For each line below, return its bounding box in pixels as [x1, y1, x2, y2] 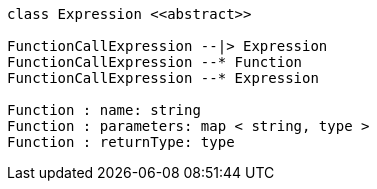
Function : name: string [7, 102, 201, 118]
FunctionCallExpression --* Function [7, 54, 303, 70]
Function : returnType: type [7, 134, 235, 150]
